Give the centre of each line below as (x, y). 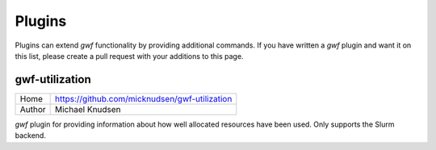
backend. (30, 135)
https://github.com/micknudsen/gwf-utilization (144, 98)
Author (33, 109)
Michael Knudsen (88, 109)
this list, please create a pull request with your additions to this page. (129, 56)
